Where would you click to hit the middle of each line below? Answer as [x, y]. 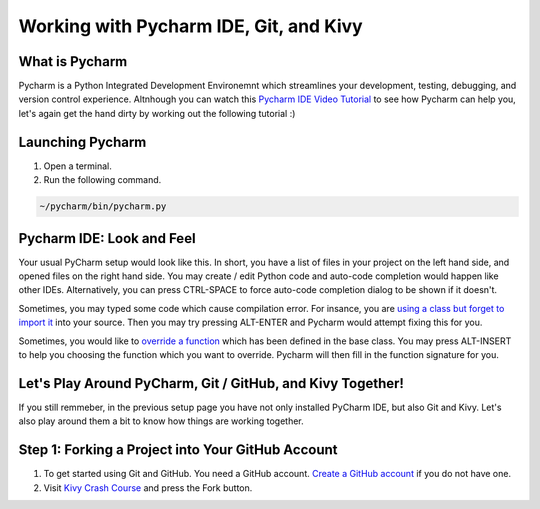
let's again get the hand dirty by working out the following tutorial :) [157, 113]
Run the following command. [102, 180]
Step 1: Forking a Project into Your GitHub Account [178, 450]
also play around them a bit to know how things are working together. [161, 421]
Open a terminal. [77, 166]
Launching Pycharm [82, 141]
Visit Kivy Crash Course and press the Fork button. [148, 487]
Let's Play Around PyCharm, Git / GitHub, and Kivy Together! [211, 383]
